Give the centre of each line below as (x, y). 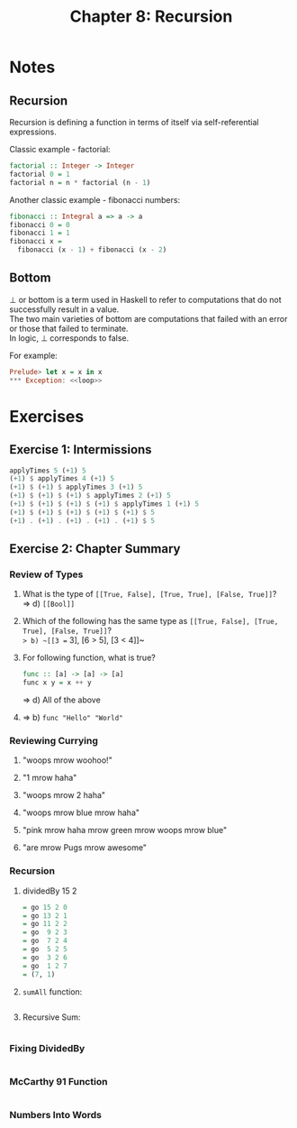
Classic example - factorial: (60, 149)
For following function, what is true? (89, 658)
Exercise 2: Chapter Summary (95, 549)
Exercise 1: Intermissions (81, 449)
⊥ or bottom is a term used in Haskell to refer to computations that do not (145, 299)
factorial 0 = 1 (40, 174)
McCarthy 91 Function (58, 1081)
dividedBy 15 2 (49, 891)
